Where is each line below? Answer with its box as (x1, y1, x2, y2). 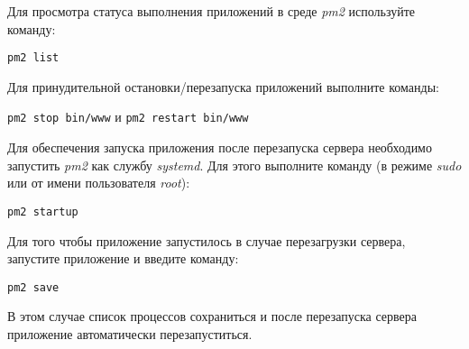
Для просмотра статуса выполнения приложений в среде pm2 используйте (7, 2, 416, 20)
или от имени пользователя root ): (7, 173, 190, 192)
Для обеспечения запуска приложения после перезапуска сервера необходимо (7, 138, 432, 157)
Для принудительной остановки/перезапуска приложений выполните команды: (7, 77, 439, 96)
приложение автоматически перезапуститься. (7, 324, 253, 343)
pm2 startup (7, 205, 78, 218)
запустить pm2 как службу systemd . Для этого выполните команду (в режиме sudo (7, 155, 462, 174)
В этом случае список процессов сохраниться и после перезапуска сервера (7, 307, 417, 326)
